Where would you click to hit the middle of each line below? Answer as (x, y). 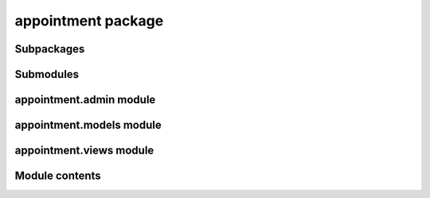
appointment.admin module (85, 100)
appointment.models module (88, 125)
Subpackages (50, 49)
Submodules (47, 74)
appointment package (89, 21)
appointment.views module (84, 151)
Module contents (58, 176)
